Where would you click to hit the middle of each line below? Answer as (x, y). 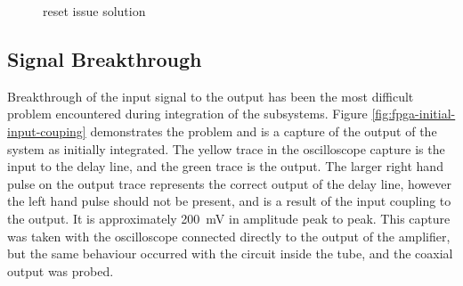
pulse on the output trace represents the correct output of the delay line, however (229, 183)
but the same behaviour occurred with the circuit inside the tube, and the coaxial (230, 253)
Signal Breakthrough (105, 58)
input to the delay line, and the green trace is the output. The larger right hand (225, 166)
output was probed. (61, 270)
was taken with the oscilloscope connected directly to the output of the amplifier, (229, 236)
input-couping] (47, 131)
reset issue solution (94, 11)
